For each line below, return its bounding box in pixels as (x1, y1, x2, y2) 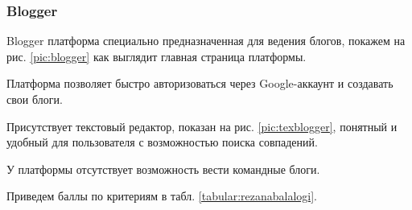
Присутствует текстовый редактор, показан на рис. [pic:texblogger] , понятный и (6, 117, 398, 134)
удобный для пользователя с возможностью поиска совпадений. (6, 134, 318, 150)
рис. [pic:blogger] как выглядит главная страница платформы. (6, 47, 307, 64)
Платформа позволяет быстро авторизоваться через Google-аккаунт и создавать (6, 75, 393, 92)
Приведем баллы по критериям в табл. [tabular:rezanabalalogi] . (6, 187, 317, 204)
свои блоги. (6, 91, 63, 107)
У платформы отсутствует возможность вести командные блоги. (6, 160, 320, 177)
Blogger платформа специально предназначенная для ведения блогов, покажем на (6, 32, 406, 49)
